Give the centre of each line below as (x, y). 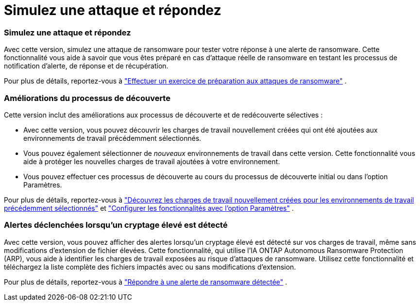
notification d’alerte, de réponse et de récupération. (86, 66)
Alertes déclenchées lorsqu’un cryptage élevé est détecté (116, 225)
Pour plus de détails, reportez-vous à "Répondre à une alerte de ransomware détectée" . (146, 282)
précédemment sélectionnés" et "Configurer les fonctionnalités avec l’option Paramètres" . (149, 208)
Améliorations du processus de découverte (87, 98)
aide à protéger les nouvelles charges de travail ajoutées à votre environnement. (152, 161)
